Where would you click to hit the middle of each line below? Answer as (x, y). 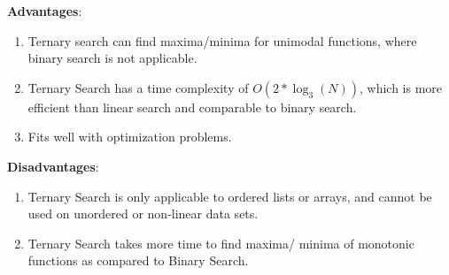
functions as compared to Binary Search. (138, 260)
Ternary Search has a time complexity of (138, 87)
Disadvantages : (53, 166)
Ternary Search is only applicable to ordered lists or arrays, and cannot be (230, 196)
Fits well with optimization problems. (130, 137)
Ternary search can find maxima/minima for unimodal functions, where (222, 40)
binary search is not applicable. (112, 58)
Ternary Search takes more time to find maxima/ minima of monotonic (221, 243)
